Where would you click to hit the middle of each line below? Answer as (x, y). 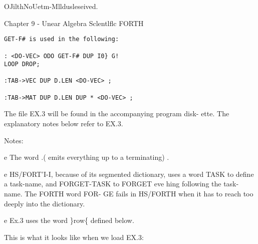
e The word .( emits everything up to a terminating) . (87, 157)
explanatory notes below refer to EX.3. (64, 124)
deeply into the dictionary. (45, 203)
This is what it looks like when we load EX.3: (74, 237)
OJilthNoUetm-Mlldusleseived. (51, 6)
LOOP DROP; (22, 64)
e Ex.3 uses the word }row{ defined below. (69, 220)
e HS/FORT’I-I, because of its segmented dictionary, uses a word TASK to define (129, 174)
